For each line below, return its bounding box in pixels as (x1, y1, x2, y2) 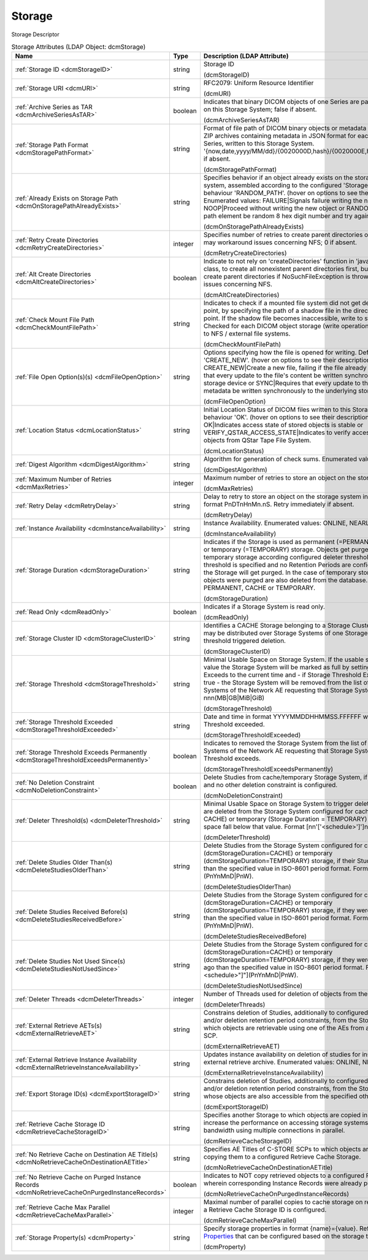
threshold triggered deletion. (203, 637, 286, 645)
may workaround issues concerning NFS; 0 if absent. (203, 238, 357, 247)
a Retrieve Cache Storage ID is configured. (203, 1205, 327, 1214)
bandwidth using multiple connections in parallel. (203, 1126, 345, 1135)
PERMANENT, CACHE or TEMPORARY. (203, 583, 316, 592)
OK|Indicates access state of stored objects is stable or (203, 421, 364, 429)
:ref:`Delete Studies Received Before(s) (15, 908, 128, 916)
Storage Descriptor (11, 31, 59, 38)
